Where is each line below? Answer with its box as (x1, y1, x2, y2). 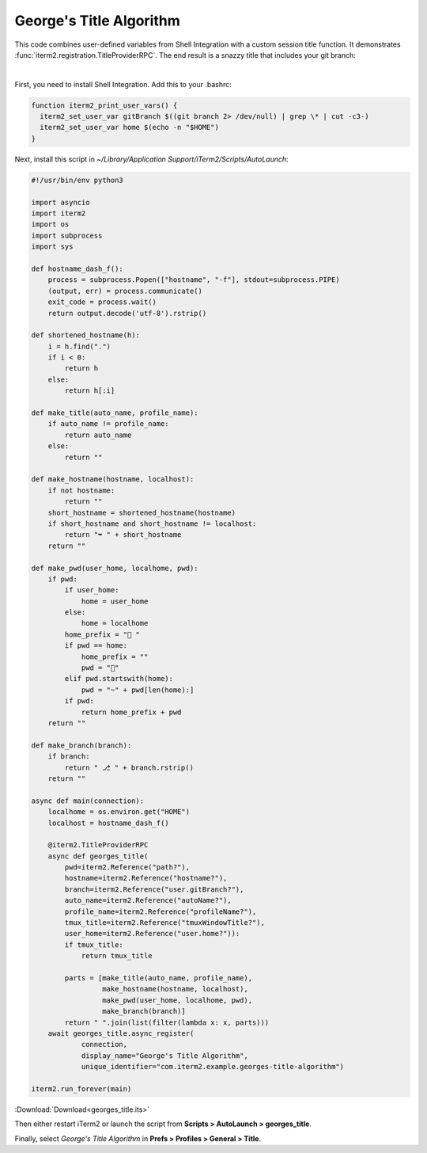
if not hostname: (47, 485, 115, 495)
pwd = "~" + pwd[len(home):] (81, 685, 195, 694)
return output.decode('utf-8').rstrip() (47, 309, 207, 318)
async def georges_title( (47, 851, 149, 861)
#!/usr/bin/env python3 (31, 175, 124, 185)
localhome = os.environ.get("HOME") (47, 808, 190, 816)
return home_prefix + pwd (81, 707, 182, 717)
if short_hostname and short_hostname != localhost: (47, 519, 257, 528)
